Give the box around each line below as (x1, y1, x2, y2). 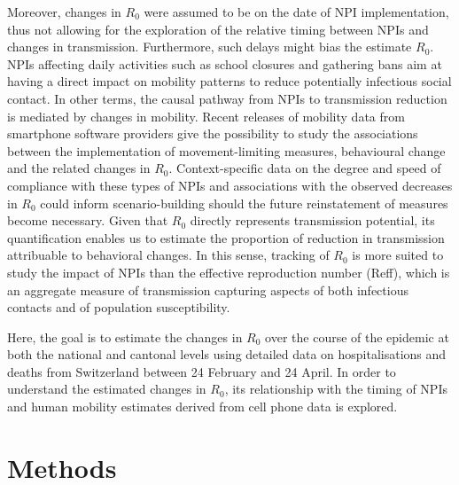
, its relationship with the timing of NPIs (224, 379, 447, 398)
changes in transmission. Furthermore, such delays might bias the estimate (7, 37, 412, 56)
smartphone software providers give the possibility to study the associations (7, 124, 418, 143)
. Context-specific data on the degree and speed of (168, 159, 441, 177)
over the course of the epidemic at (265, 327, 449, 346)
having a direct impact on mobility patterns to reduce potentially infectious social (7, 72, 452, 90)
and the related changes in (7, 159, 151, 177)
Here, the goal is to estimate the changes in (7, 327, 243, 346)
